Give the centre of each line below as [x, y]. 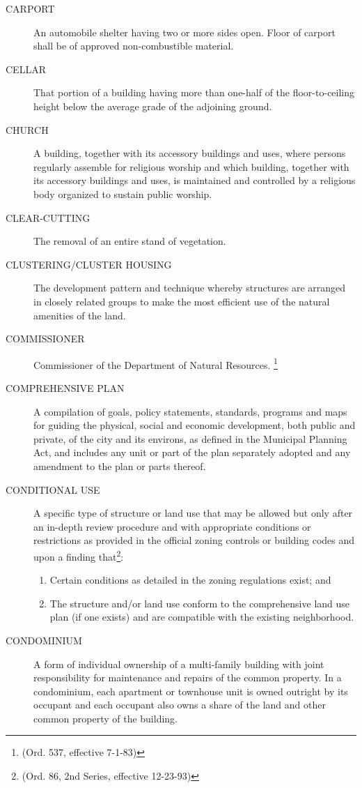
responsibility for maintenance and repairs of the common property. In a [188, 677]
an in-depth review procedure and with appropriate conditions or [172, 526]
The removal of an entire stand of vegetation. [130, 241]
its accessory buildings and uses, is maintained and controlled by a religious [195, 180]
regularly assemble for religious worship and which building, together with [191, 166]
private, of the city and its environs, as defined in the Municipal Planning [190, 438]
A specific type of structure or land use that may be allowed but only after [193, 513]
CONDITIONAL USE [53, 489]
